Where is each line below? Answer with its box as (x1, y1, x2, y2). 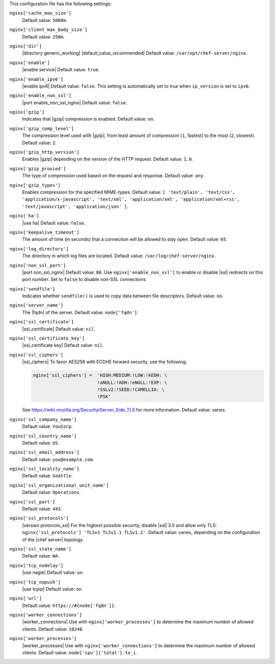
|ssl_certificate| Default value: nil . (22, 326, 95, 332)
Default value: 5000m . (22, 17, 68, 23)
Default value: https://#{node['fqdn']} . (22, 602, 116, 608)
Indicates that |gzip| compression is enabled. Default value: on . (22, 116, 155, 122)
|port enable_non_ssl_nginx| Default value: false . (22, 99, 127, 105)
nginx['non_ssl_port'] (9, 262, 66, 268)
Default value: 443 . (22, 506, 62, 512)
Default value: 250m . (22, 34, 65, 40)
